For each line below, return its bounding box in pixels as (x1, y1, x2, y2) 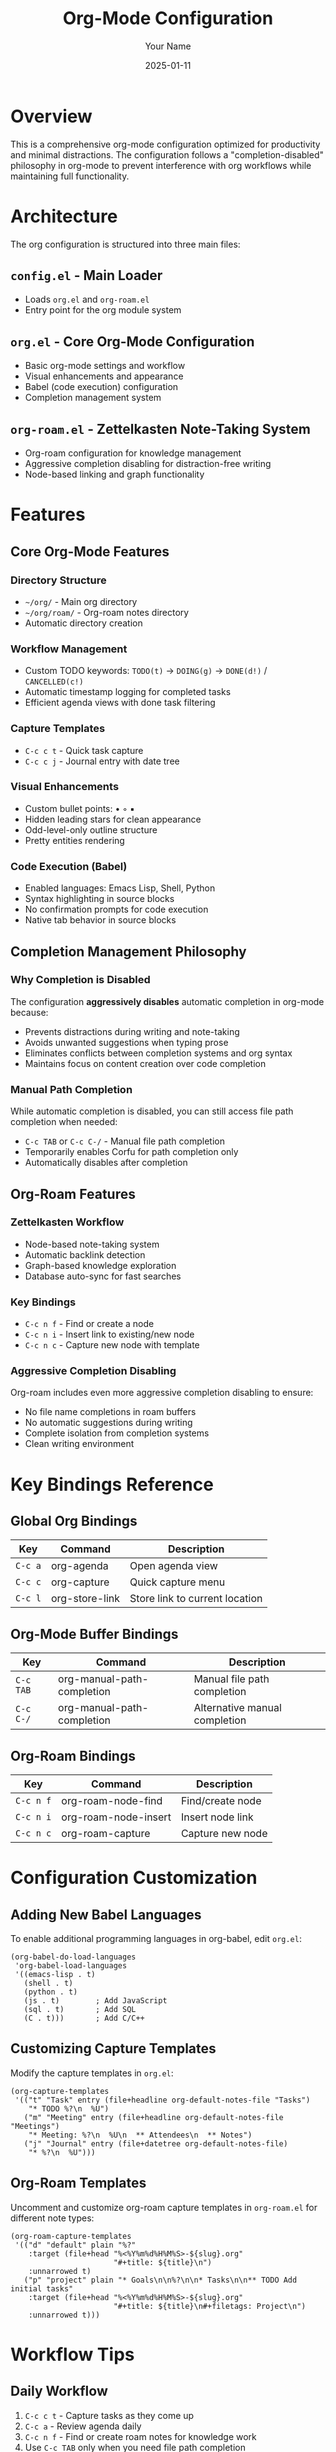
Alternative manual (193, 1701, 282, 1715)
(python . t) (23, 1987, 78, 1997)
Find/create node (180, 1794, 262, 1808)
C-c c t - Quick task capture (24, 744, 144, 756)
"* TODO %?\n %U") (28, 2103, 110, 2114)
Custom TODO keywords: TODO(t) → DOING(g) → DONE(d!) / (24, 665, 268, 677)
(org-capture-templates (10, 2086, 110, 2096)
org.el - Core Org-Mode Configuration (10, 333, 255, 350)
